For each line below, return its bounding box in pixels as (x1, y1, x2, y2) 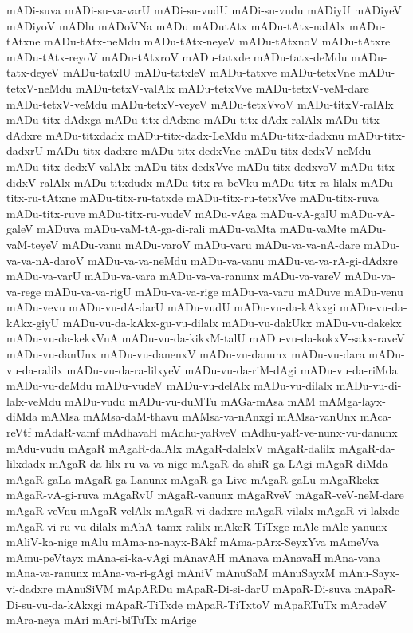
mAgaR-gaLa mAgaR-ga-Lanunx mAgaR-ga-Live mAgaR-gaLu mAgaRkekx (6, 470, 380, 487)
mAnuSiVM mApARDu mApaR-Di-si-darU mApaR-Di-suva (56, 580, 351, 596)
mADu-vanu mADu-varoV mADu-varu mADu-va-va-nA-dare (61, 235, 360, 252)
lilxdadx (6, 455, 46, 472)
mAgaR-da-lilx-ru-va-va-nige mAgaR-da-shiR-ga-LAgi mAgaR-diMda (49, 455, 388, 472)
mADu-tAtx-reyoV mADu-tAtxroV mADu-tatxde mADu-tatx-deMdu (6, 48, 348, 65)
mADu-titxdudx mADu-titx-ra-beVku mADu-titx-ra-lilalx (73, 173, 357, 190)
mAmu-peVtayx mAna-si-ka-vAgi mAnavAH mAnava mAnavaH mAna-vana (6, 548, 381, 565)
